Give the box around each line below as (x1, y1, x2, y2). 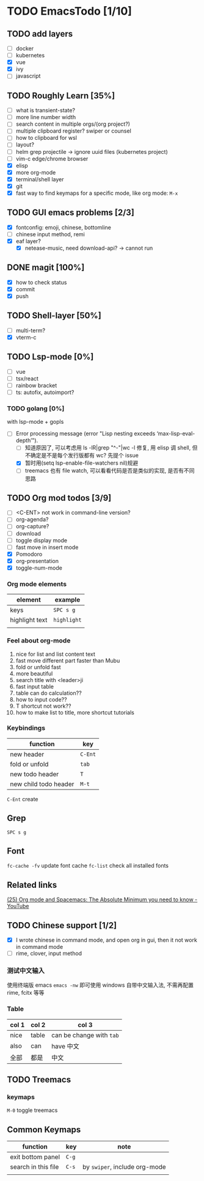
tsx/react (15, 374, 39, 382)
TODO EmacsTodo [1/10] (7, 4, 132, 18)
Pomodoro (15, 550, 43, 558)
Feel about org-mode (7, 636, 71, 645)
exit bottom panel (10, 1153, 60, 1161)
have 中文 (51, 1042, 79, 1050)
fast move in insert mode (15, 543, 79, 551)
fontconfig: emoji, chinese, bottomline (15, 223, 112, 231)
